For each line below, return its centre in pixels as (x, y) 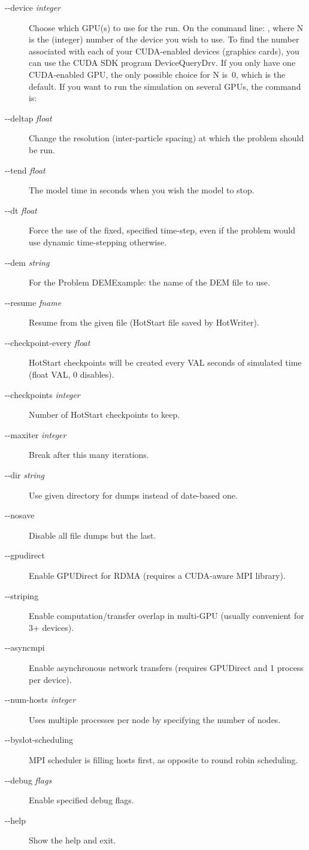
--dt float (21, 210)
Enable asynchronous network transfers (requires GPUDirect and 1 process (166, 667)
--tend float (25, 170)
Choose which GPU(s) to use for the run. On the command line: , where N (166, 27)
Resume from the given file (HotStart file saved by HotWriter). (144, 322)
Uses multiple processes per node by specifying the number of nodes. (155, 719)
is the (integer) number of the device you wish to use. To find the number (164, 39)
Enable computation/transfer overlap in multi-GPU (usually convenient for (166, 616)
